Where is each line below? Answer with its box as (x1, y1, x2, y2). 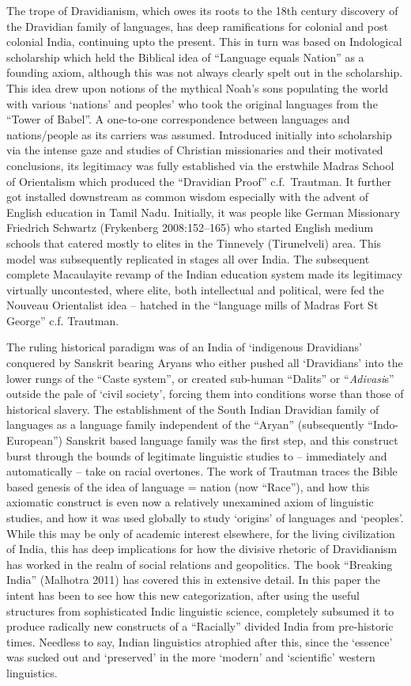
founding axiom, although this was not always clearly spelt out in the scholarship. (6, 64, 403, 81)
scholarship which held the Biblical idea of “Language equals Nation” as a (6, 48, 364, 65)
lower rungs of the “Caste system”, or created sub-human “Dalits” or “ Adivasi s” (6, 370, 394, 386)
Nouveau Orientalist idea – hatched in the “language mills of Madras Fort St (6, 297, 379, 313)
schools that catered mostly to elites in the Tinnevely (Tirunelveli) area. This (6, 234, 382, 251)
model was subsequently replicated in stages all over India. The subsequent (6, 250, 370, 267)
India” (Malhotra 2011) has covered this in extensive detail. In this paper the (6, 571, 380, 588)
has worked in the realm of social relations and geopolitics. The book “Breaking (6, 555, 393, 572)
